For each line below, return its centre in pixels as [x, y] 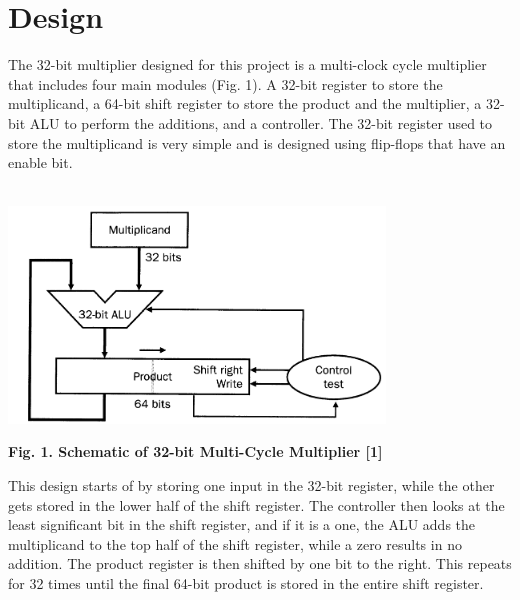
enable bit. [40, 162]
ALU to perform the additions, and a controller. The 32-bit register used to [261, 122]
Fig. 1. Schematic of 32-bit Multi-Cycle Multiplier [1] [195, 451]
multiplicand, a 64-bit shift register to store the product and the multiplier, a [245, 103]
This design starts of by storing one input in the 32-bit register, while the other [251, 485]
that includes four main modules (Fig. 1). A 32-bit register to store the [225, 83]
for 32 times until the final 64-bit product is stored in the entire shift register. [246, 583]
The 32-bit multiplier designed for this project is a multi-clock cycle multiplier [247, 64]
